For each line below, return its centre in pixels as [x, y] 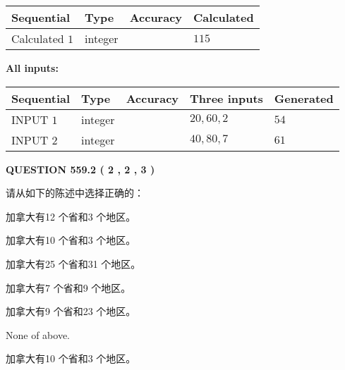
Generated [304, 98]
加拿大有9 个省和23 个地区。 [71, 311]
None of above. [38, 334]
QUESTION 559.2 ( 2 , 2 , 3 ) [80, 169]
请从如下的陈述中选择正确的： [75, 193]
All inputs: [32, 68]
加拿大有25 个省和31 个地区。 [73, 263]
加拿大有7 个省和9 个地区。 [68, 287]
